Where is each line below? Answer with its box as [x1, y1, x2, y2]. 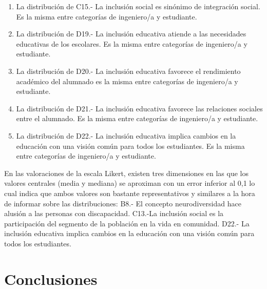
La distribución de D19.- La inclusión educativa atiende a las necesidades [16, 28, 246, 39]
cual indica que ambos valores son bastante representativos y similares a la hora [4, 187, 255, 198]
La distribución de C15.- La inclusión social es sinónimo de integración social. [16, 1, 260, 11]
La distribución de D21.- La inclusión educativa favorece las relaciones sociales [16, 103, 263, 113]
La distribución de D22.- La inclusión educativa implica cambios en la [16, 130, 236, 141]
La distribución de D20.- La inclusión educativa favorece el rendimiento [16, 65, 241, 76]
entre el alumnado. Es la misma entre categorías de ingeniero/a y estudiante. [16, 113, 258, 124]
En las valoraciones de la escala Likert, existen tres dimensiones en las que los [4, 167, 249, 178]
